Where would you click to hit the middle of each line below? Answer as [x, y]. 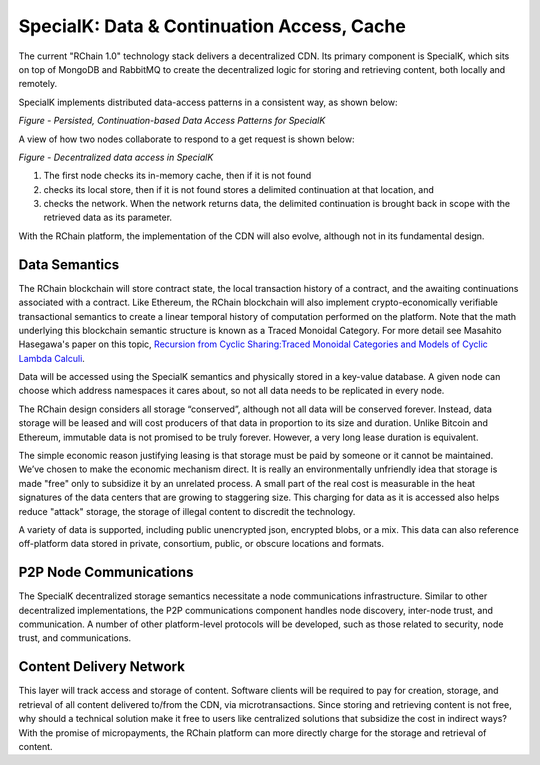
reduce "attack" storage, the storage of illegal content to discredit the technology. [187, 511]
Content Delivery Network [101, 666]
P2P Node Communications [106, 572]
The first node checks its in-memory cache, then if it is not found [177, 176]
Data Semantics [69, 264]
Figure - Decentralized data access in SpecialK [116, 157]
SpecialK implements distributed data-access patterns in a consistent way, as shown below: [208, 102]
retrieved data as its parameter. [108, 217]
